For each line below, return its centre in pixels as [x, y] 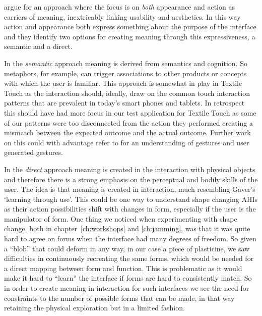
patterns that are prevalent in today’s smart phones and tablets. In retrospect [124, 103]
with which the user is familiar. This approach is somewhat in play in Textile [123, 83]
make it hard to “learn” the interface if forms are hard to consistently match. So [128, 278]
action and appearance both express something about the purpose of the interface [130, 27]
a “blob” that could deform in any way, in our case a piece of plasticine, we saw [127, 248]
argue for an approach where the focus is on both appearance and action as [119, 7]
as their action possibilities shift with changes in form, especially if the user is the [130, 209]
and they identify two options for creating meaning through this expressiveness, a [130, 36]
